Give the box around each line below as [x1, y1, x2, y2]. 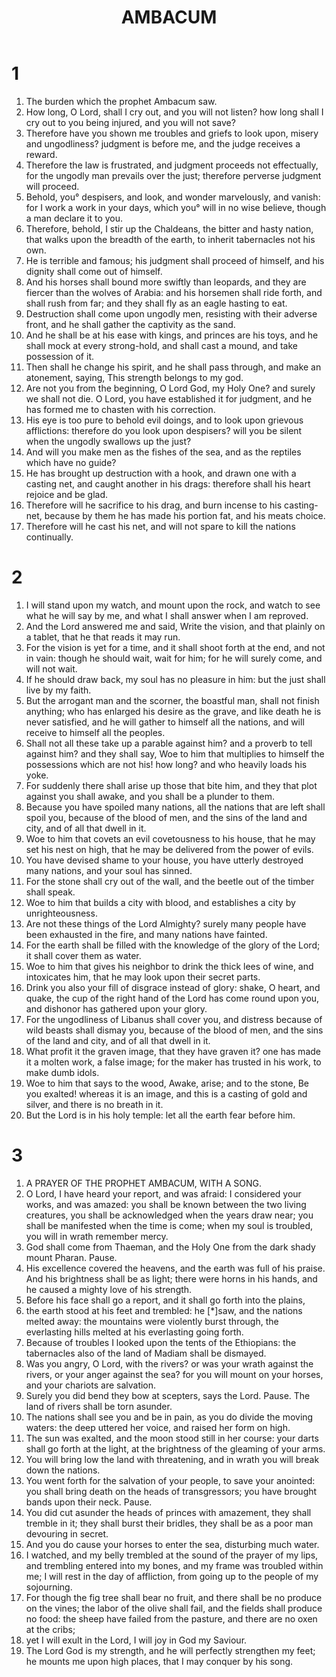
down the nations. [25, 1464, 101, 1476]
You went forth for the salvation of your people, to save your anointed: [25, 1474, 316, 1486]
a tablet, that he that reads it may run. [25, 631, 181, 643]
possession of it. [25, 350, 94, 362]
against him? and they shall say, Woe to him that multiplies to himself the [25, 747, 325, 760]
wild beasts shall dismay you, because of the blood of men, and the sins [25, 1024, 324, 1036]
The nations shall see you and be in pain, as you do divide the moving [25, 1411, 314, 1423]
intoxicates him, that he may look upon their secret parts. [25, 971, 261, 983]
